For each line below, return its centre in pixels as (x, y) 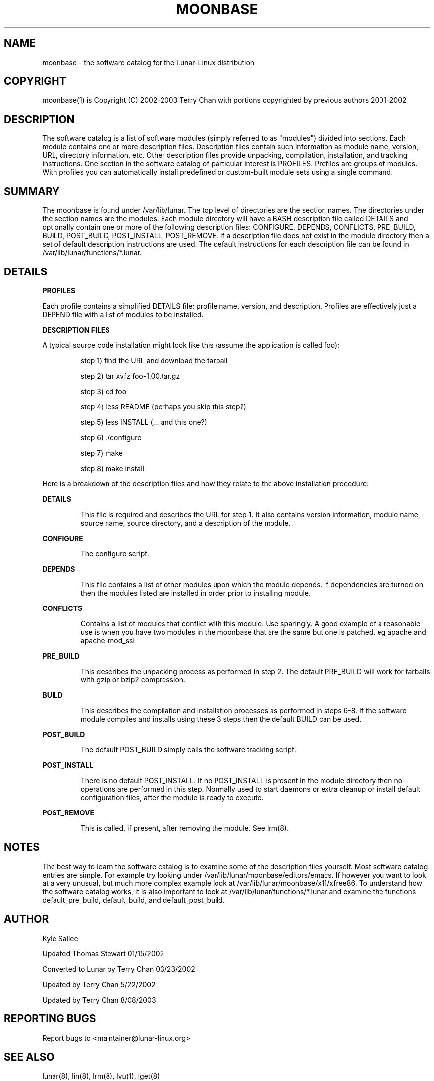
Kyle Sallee (60, 938)
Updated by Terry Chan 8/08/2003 (99, 1000)
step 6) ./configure (111, 437)
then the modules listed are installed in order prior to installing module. (196, 593)
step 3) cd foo (104, 391)
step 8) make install (112, 468)
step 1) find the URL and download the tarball (154, 360)
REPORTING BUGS (50, 1019)
